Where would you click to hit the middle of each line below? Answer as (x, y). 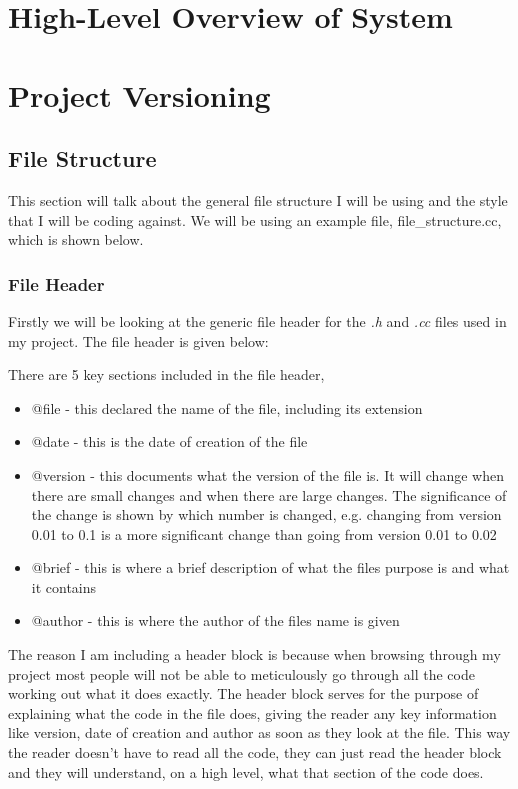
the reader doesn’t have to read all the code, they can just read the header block (255, 752)
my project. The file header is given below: (138, 340)
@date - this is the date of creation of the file (169, 441)
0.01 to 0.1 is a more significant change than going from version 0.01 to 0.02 (264, 533)
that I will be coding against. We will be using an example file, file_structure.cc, (255, 219)
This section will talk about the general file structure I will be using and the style (258, 199)
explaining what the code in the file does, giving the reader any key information (252, 712)
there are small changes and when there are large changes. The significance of (269, 494)
